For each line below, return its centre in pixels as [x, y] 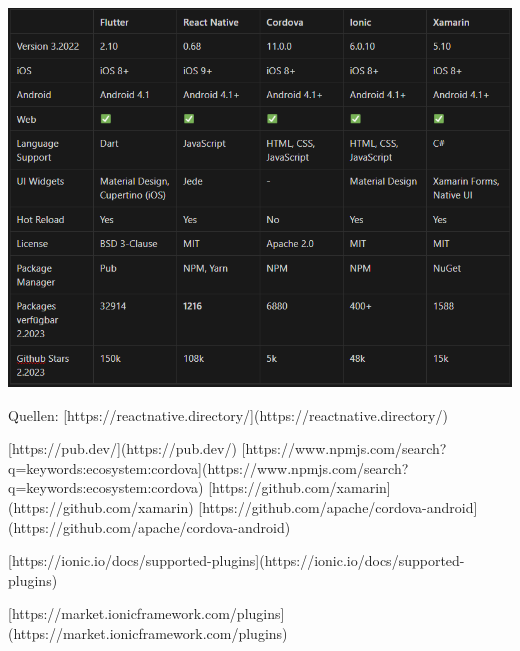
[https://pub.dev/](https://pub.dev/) [122, 448]
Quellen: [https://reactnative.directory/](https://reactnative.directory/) [228, 414]
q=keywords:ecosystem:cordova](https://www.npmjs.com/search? [208, 467]
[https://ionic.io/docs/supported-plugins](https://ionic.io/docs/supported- [236, 560]
